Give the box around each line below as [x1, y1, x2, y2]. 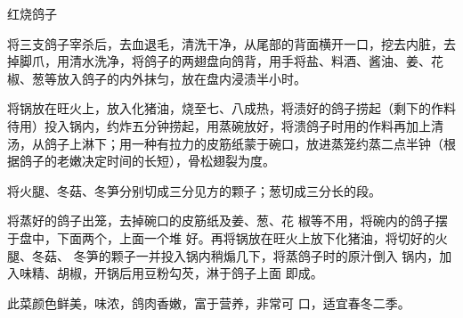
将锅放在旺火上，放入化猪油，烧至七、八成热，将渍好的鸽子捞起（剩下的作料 [7, 99, 456, 118]
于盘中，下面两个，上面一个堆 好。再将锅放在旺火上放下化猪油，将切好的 [7, 228, 435, 247]
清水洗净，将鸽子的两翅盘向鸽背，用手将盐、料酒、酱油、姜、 [69, 52, 431, 70]
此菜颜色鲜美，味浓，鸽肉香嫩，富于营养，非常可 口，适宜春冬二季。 [7, 293, 410, 312]
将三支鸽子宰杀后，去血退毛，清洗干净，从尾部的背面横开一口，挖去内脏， [7, 34, 443, 53]
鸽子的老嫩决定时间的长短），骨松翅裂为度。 [19, 151, 275, 170]
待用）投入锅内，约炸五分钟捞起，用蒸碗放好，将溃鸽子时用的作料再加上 [7, 116, 431, 135]
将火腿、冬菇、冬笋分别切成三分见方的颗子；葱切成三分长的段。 [7, 181, 381, 200]
